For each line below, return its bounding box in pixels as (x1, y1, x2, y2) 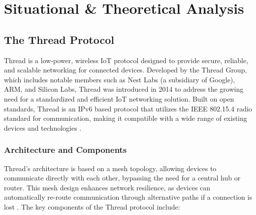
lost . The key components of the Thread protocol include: (4, 201, 180, 212)
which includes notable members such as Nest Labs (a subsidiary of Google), (4, 74, 235, 84)
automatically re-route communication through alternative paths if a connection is (4, 192, 252, 202)
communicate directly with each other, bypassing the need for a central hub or (4, 173, 241, 183)
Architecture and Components (4, 143, 127, 156)
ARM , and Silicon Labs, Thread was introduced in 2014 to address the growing (4, 84, 244, 94)
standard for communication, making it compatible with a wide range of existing (4, 113, 247, 123)
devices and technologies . (4, 122, 82, 133)
